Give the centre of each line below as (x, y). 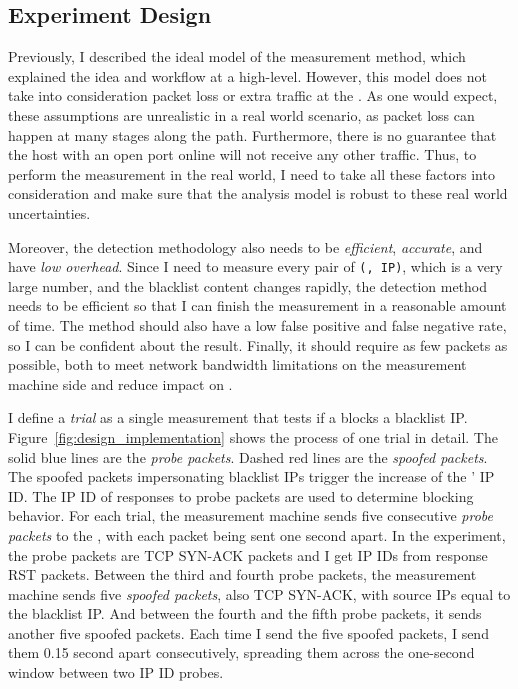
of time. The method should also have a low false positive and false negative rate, (257, 324)
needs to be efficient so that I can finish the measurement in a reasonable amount (257, 305)
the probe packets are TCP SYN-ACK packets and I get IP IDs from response (248, 554)
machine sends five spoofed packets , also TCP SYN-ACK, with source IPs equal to (259, 593)
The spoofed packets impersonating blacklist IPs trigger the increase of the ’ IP (251, 476)
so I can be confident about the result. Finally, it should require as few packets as (258, 344)
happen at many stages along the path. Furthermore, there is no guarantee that (252, 134)
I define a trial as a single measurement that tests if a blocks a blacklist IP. (238, 417)
